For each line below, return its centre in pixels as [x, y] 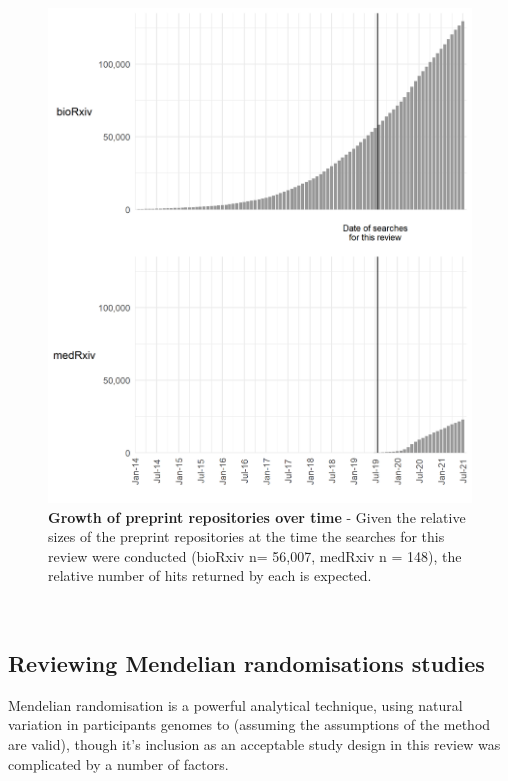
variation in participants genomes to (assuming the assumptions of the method [249, 724]
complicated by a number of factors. [118, 763]
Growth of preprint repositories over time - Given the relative [257, 516]
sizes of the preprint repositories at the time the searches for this [246, 536]
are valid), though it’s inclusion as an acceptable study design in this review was [254, 744]
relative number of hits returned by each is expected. [210, 575]
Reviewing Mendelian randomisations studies [246, 663]
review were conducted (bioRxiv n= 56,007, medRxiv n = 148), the [255, 555]
